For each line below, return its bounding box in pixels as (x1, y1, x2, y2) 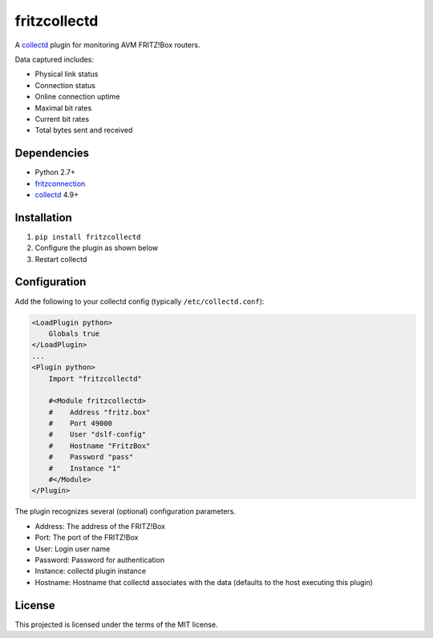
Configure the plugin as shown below (34, 243, 159, 252)
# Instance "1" (48, 463, 121, 473)
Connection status (34, 80, 96, 90)
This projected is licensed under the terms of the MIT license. (14, 620, 218, 629)
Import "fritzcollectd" (48, 374, 142, 383)
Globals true (48, 329, 100, 338)
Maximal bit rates (34, 103, 92, 112)
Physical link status (34, 69, 99, 79)
